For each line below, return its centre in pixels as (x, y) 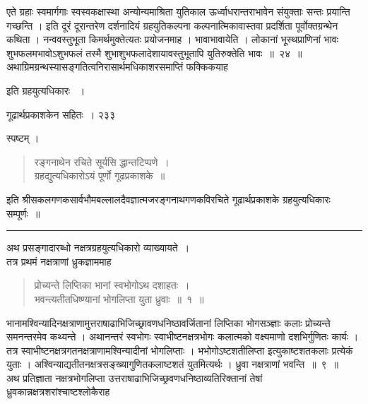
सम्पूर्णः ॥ (23, 213)
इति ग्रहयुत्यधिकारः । (46, 90)
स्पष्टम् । (23, 138)
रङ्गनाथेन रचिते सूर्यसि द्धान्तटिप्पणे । (102, 161)
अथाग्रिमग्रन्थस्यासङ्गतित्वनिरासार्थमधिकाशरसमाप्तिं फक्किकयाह (117, 67)
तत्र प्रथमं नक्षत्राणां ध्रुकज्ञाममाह (59, 261)
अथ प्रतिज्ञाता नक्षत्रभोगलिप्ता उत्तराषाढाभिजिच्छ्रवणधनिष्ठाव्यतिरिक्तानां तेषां (135, 378)
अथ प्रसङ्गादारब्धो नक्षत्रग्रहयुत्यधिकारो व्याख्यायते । (98, 248)
